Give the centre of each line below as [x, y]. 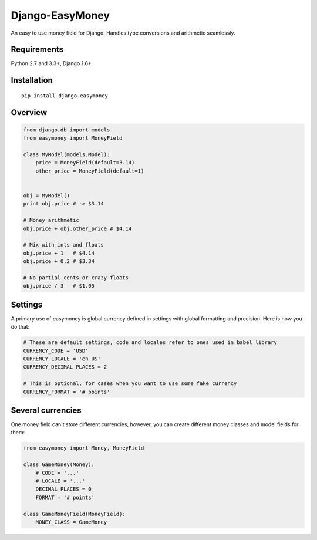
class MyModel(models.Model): [67, 155]
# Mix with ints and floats [63, 245]
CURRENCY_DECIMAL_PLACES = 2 [65, 367]
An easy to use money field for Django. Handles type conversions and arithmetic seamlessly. [123, 33]
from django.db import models [67, 130]
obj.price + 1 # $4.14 [59, 253]
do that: [20, 327]
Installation [32, 80]
